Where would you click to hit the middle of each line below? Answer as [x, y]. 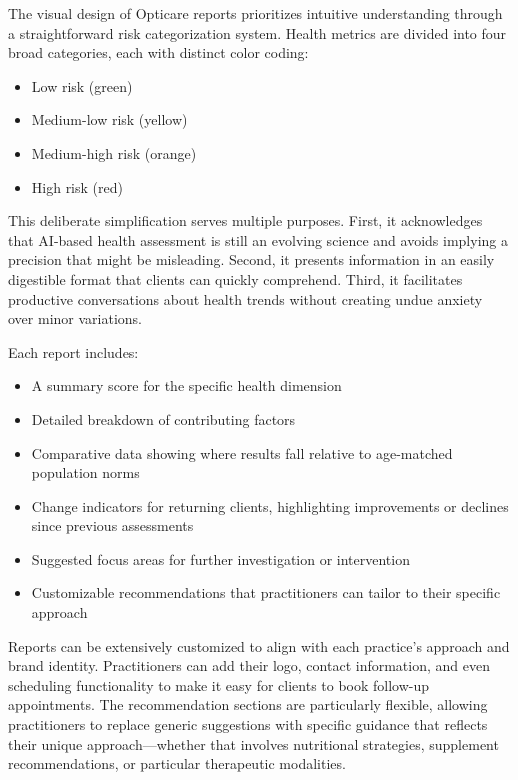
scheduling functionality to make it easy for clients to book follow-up [219, 684]
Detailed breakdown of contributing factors [163, 418]
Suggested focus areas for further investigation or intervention [220, 558]
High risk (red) [77, 186]
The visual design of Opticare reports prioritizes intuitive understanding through [255, 13]
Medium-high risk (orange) [114, 152]
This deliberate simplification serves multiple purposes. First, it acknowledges [245, 220]
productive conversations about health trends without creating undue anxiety [245, 298]
